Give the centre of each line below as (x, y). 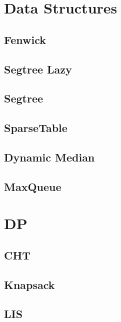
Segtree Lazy (38, 69)
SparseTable (36, 128)
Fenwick (25, 39)
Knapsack (29, 284)
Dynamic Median (49, 157)
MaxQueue (33, 186)
